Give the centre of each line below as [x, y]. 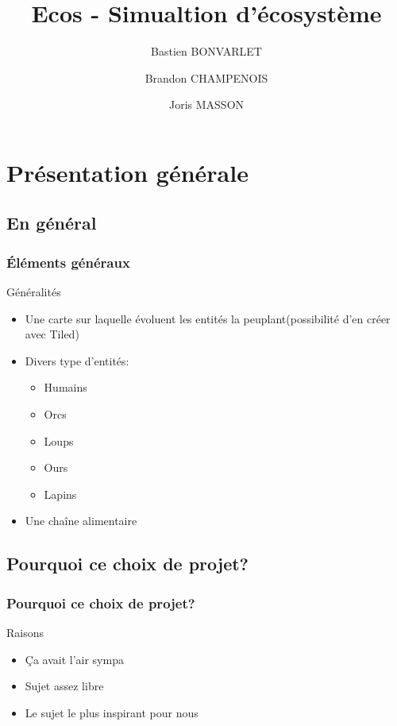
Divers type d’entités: [77, 360]
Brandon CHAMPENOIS [206, 77]
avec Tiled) [52, 334]
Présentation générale [127, 172]
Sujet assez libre [64, 686]
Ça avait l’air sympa [74, 659]
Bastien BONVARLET [206, 51]
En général [52, 223]
